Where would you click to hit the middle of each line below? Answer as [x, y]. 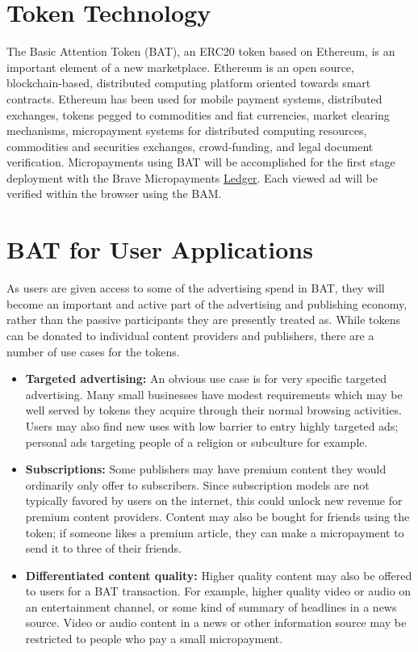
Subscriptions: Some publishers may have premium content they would [206, 469]
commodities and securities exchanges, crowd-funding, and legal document [190, 146]
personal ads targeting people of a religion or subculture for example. [196, 442]
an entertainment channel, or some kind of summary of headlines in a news [211, 606]
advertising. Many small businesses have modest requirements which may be [214, 394]
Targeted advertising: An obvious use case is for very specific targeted [206, 379]
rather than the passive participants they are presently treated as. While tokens [203, 320]
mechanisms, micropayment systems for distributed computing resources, [187, 130]
